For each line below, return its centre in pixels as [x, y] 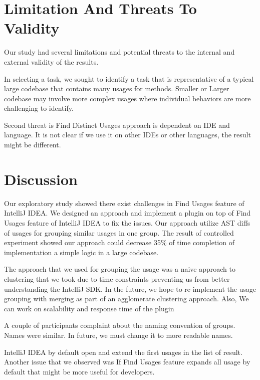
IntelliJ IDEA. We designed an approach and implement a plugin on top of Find [127, 213]
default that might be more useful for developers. [79, 371]
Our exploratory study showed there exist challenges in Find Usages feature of [124, 203]
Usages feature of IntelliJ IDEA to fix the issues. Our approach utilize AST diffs [127, 222]
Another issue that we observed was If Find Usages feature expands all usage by [127, 362]
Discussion [41, 179]
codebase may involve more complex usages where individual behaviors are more [127, 98]
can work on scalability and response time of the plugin [89, 308]
